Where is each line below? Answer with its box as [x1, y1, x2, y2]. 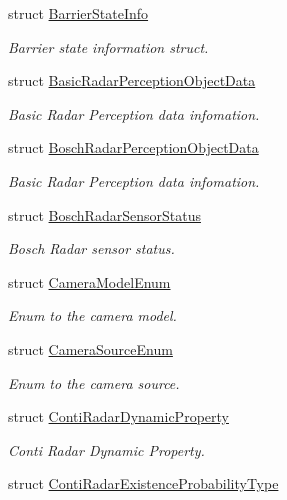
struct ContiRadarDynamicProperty [8, 406, 229, 427]
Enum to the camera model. [8, 305, 177, 326]
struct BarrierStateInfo [8, 3, 149, 23]
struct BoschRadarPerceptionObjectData [8, 137, 259, 158]
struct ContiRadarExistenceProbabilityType [8, 473, 279, 494]
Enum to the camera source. [8, 372, 180, 393]
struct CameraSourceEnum [8, 338, 173, 359]
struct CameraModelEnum [8, 271, 171, 292]
